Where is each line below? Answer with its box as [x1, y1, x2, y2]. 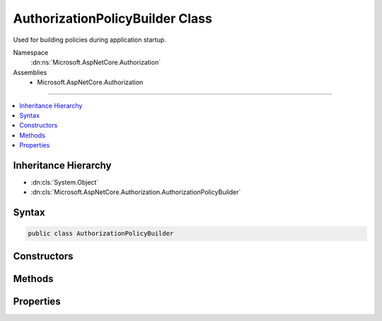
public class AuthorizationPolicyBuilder [28, 230, 174, 237]
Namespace [13, 48, 49, 57]
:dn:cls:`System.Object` [30, 178, 99, 186]
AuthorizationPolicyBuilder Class [13, 11, 212, 26]
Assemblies [13, 68, 47, 77]
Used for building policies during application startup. [13, 35, 166, 44]
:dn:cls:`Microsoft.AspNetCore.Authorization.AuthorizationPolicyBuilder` [30, 188, 241, 196]
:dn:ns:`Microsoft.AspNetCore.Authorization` [30, 58, 161, 67]
